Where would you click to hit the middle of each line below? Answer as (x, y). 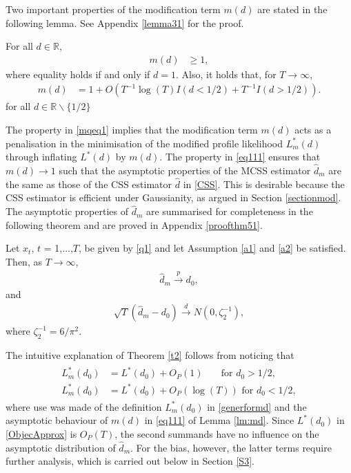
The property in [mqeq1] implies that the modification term (132, 130)
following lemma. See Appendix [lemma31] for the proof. (125, 22)
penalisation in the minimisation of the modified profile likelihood (144, 143)
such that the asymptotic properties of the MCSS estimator (185, 170)
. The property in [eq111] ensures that (240, 157)
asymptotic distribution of (61, 447)
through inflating (41, 157)
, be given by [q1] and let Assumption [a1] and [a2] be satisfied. (212, 248)
